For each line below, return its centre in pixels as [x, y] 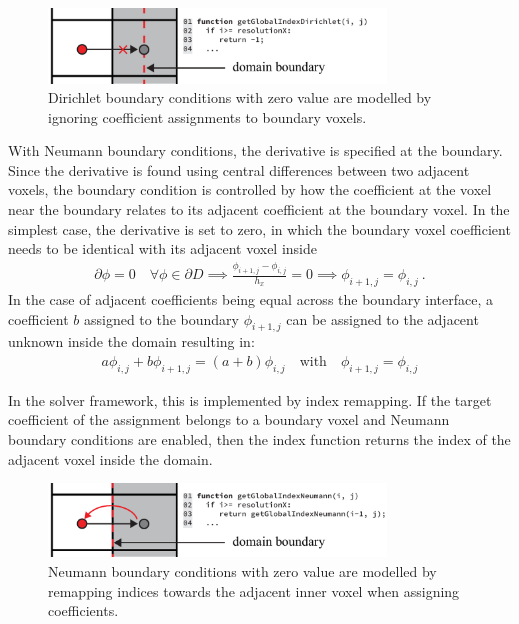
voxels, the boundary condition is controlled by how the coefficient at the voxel [250, 189]
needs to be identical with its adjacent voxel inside [162, 248]
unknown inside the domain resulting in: [131, 341]
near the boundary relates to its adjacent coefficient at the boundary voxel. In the [259, 209]
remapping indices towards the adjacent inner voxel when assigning [254, 590]
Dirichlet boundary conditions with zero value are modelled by [240, 97]
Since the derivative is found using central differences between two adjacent [239, 169]
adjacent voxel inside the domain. [110, 458]
